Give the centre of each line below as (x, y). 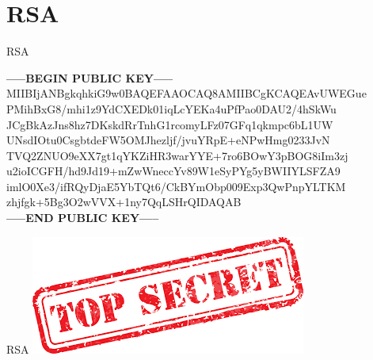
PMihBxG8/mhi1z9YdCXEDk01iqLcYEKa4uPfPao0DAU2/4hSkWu (171, 108)
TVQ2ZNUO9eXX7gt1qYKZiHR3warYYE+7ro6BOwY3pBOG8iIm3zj (177, 155)
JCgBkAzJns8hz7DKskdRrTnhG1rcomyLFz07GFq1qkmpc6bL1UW (170, 124)
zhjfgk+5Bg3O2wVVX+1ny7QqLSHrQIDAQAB (124, 202)
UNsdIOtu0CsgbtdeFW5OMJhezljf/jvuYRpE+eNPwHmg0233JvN (168, 140)
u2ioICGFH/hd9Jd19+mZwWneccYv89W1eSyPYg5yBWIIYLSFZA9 (173, 171)
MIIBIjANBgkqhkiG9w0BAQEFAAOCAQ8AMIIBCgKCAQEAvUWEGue (186, 93)
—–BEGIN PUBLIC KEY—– (90, 77)
